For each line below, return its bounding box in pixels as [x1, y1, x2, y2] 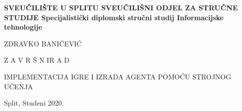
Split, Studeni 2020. [4, 98, 64, 108]
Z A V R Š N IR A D [4, 55, 69, 65]
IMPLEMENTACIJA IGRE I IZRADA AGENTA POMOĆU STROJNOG [4, 71, 232, 81]
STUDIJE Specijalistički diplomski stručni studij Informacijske [4, 12, 224, 22]
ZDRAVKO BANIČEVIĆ [4, 38, 82, 48]
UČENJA [4, 81, 33, 91]
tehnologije [4, 22, 42, 32]
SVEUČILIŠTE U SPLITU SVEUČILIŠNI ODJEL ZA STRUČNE [4, 2, 238, 12]
